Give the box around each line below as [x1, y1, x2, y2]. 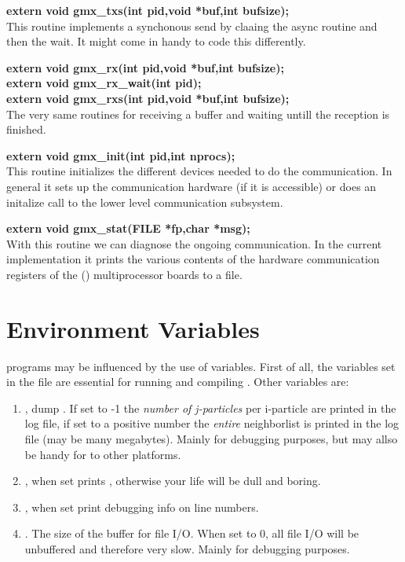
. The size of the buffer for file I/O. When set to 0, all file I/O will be [24, 525, 359, 542]
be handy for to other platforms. [24, 446, 181, 462]
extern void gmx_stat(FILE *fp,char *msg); [6, 220, 250, 237]
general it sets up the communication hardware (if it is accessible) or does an [6, 178, 377, 194]
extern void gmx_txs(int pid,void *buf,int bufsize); [6, 2, 289, 18]
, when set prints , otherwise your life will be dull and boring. [24, 472, 321, 489]
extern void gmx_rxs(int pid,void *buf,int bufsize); [6, 90, 290, 106]
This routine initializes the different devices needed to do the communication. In [6, 163, 392, 179]
